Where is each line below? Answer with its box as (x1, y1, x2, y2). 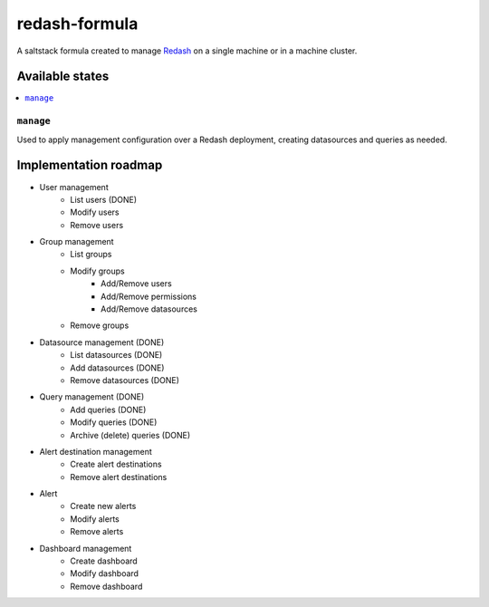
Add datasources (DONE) (70, 362, 165, 373)
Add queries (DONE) (70, 404, 147, 415)
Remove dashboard (70, 581, 143, 592)
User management (39, 181, 109, 192)
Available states (16, 69, 110, 84)
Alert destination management (39, 446, 153, 457)
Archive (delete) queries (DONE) (70, 429, 191, 440)
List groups (70, 249, 112, 260)
